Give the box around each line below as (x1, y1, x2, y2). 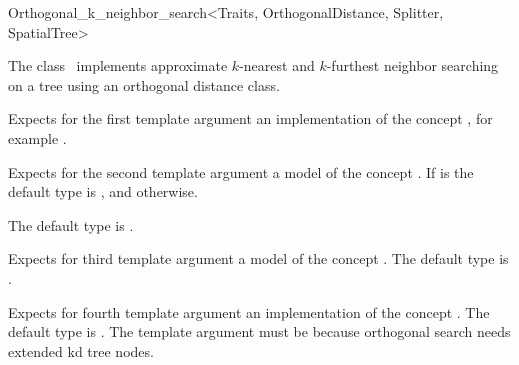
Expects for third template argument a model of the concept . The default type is (8, 248, 509, 269)
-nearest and (239, 55, 315, 76)
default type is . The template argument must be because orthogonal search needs (8, 321, 511, 342)
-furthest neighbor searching (326, 55, 499, 76)
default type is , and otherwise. (8, 181, 198, 202)
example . (8, 127, 67, 148)
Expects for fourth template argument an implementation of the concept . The (8, 301, 490, 322)
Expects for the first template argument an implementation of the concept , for (8, 108, 493, 129)
